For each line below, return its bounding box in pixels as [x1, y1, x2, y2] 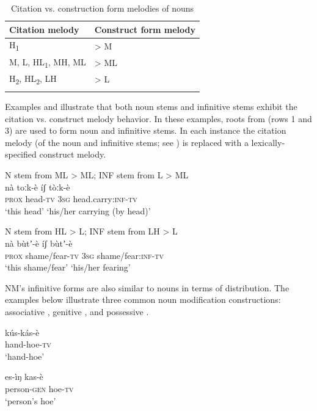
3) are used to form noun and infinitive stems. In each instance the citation [5, 124, 286, 137]
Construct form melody [94, 23, 196, 35]
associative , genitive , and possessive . [5, 305, 149, 318]
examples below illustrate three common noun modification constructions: [5, 293, 281, 306]
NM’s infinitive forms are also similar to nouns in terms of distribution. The [5, 281, 290, 294]
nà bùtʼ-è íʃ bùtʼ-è [5, 237, 73, 249]
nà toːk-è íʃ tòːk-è [5, 180, 70, 193]
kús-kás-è [5, 326, 40, 338]
